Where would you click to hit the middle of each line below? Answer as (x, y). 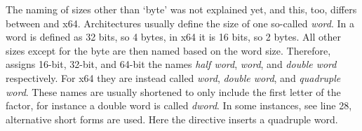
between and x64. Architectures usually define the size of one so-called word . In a (180, 23)
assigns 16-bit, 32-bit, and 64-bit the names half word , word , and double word (171, 64)
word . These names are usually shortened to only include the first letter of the (173, 91)
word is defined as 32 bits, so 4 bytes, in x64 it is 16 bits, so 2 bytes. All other (173, 37)
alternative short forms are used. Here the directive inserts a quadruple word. (172, 119)
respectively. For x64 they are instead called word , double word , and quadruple (173, 77)
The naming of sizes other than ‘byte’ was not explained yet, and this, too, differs (181, 9)
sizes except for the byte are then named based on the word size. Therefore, (168, 50)
